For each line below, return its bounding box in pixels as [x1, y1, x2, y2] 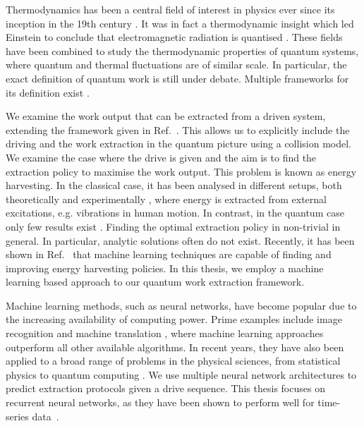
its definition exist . [6, 85, 90, 99]
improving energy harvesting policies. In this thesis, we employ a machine [6, 260, 324, 275]
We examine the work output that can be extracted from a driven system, [6, 109, 326, 123]
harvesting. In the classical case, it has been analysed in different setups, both [6, 178, 342, 193]
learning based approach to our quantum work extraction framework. [6, 274, 305, 289]
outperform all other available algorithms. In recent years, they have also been [6, 339, 344, 354]
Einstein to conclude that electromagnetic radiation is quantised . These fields [6, 30, 343, 44]
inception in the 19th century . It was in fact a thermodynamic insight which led [6, 16, 354, 30]
